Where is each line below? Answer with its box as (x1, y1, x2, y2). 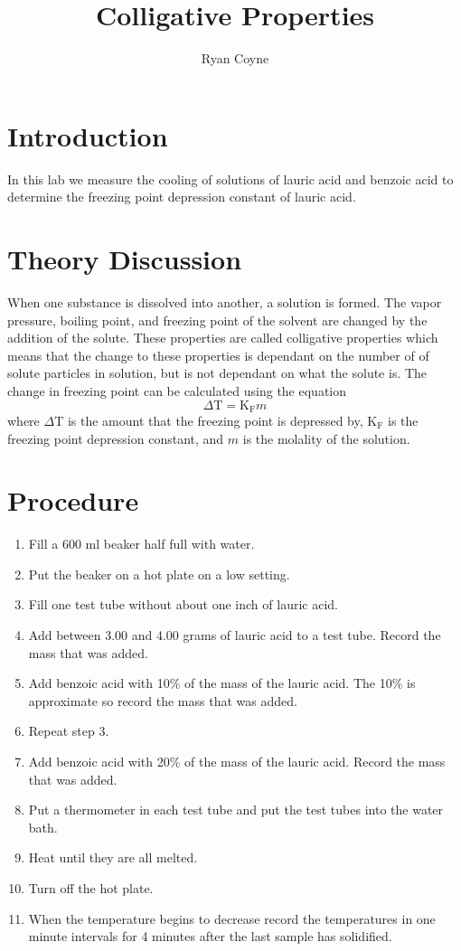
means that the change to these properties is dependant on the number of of (7, 345, 429, 364)
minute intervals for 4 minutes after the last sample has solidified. (28, 927, 392, 946)
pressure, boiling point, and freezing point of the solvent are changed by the (7, 310, 428, 329)
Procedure (7, 482, 139, 519)
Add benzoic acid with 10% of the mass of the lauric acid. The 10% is (28, 673, 416, 692)
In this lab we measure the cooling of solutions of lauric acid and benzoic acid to (7, 169, 454, 188)
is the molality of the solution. (242, 428, 410, 447)
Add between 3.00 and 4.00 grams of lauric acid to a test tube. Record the (28, 626, 441, 645)
